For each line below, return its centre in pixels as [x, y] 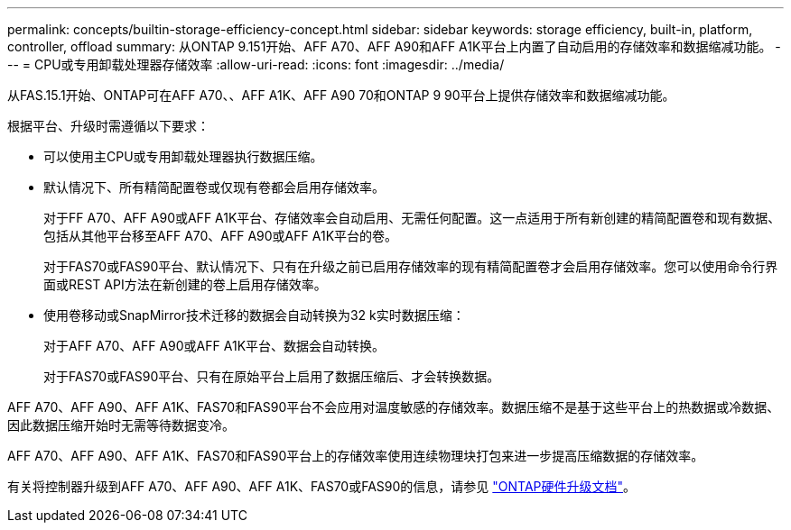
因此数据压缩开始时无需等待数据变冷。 [121, 425]
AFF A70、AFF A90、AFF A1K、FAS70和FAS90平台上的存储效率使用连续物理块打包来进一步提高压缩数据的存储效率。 [356, 456]
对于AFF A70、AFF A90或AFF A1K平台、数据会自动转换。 [214, 346]
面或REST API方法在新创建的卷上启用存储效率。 [185, 284]
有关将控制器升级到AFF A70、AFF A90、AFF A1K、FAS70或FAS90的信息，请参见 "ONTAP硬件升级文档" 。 [322, 486]
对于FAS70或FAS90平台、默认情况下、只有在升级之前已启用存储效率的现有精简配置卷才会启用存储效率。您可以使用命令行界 [411, 266]
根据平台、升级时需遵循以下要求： [108, 126]
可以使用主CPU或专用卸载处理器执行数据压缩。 [183, 156]
